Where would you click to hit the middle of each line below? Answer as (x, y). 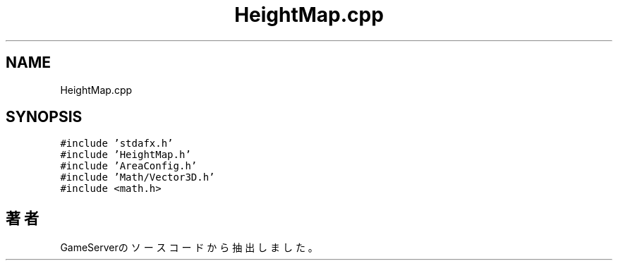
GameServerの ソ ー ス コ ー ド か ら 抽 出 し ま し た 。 (189, 248)
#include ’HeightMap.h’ (126, 155)
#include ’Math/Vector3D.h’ (138, 177)
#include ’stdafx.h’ (117, 144)
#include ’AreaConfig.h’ (129, 166)
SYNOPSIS (44, 117)
